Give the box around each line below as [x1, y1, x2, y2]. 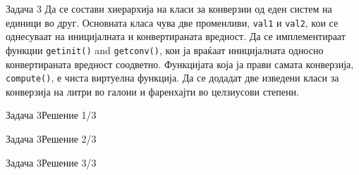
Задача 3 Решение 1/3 [6, 108, 97, 122]
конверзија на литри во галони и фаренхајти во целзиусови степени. [6, 84, 299, 98]
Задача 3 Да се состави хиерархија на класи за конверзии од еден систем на [6, 1, 332, 15]
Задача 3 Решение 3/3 [6, 155, 97, 169]
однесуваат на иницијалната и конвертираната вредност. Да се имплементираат [6, 29, 346, 44]
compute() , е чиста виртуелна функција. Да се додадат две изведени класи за [6, 70, 339, 85]
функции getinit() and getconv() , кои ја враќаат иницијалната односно [6, 42, 324, 57]
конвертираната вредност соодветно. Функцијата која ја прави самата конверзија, [6, 56, 354, 71]
